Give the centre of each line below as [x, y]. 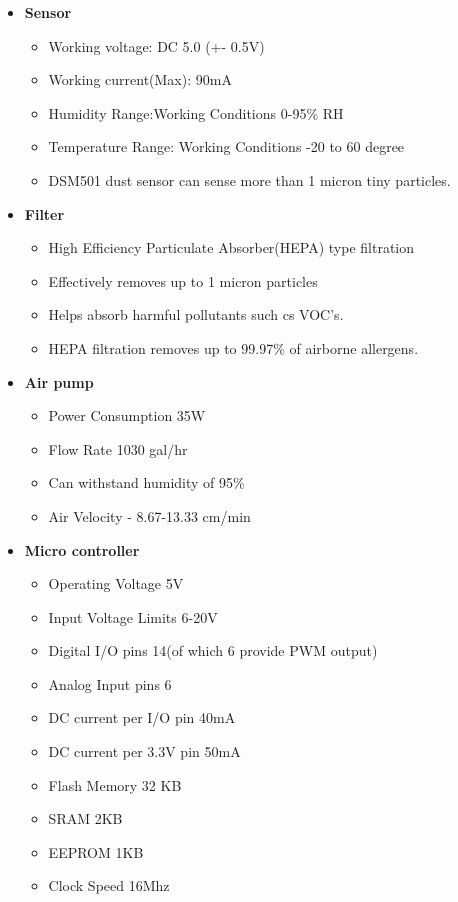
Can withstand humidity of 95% [146, 482]
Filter [44, 213]
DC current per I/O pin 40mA [142, 717]
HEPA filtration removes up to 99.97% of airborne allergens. [233, 347]
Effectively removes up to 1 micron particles [183, 280]
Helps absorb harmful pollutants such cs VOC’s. [196, 314]
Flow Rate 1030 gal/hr [118, 448]
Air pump [59, 381]
